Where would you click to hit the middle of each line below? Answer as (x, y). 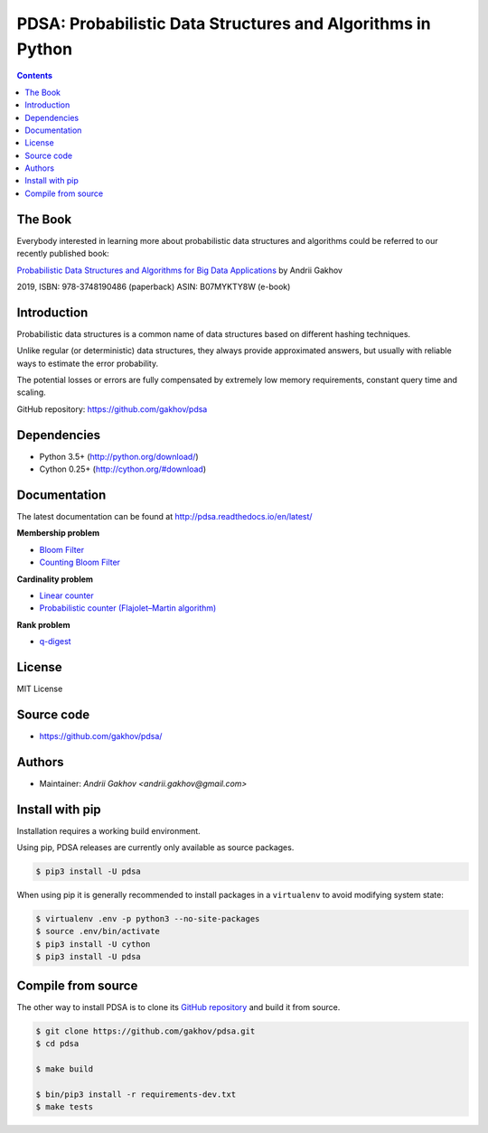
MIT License (40, 689)
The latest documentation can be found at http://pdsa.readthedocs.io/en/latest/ (164, 516)
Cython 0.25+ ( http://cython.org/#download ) (123, 469)
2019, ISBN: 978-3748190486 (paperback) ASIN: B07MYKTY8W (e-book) (154, 286)
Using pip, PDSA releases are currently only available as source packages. (155, 847)
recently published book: (63, 254)
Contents (35, 76)
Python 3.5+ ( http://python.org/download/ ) (119, 456)
